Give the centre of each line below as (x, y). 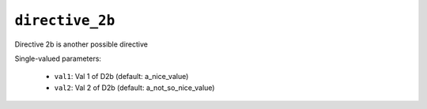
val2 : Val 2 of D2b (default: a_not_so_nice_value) (134, 88)
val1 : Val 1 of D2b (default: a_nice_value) (121, 77)
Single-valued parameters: (58, 58)
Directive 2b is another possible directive (81, 44)
